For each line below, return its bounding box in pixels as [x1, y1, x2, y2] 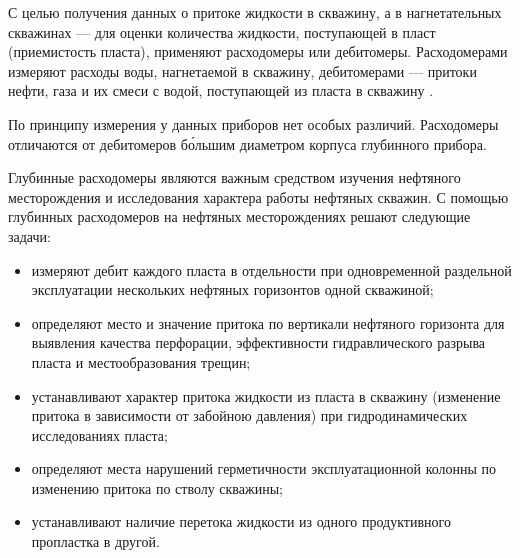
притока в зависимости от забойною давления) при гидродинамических [31, 405, 468, 426]
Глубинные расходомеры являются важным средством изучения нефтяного [8, 167, 461, 188]
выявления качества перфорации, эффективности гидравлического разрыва [31, 332, 486, 353]
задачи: [8, 225, 51, 246]
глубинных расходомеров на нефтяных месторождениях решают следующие [8, 206, 471, 227]
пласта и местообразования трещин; [31, 351, 251, 372]
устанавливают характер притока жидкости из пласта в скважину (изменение [31, 385, 501, 406]
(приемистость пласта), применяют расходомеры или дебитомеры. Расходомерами [8, 41, 508, 62]
